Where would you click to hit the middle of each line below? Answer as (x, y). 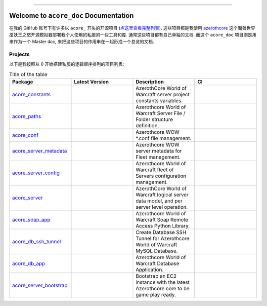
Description (150, 82)
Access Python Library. (163, 226)
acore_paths (27, 116)
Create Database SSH (161, 232)
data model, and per (159, 201)
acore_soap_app (31, 220)
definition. (147, 126)
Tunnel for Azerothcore (163, 238)
